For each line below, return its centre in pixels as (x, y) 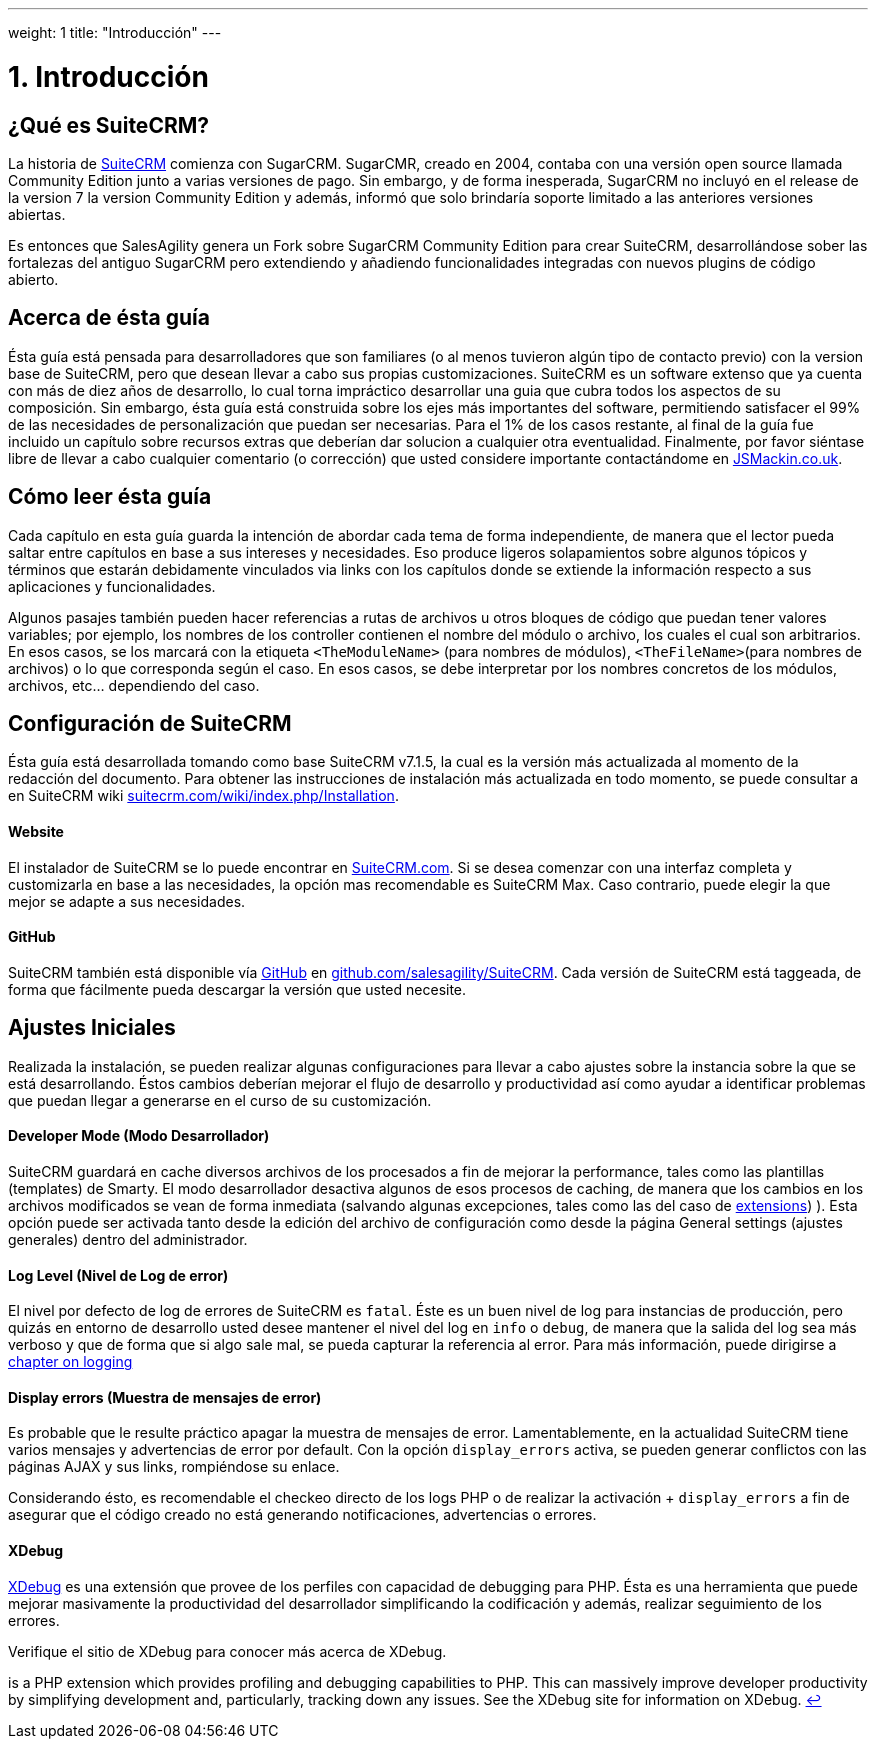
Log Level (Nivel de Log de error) (118, 1275)
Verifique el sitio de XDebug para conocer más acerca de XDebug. (227, 1651)
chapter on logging (70, 1362)
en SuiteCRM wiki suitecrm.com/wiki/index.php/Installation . (203, 796)
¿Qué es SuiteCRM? (109, 125)
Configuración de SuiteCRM (150, 724)
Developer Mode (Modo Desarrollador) (139, 1136)
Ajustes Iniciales (92, 1028)
